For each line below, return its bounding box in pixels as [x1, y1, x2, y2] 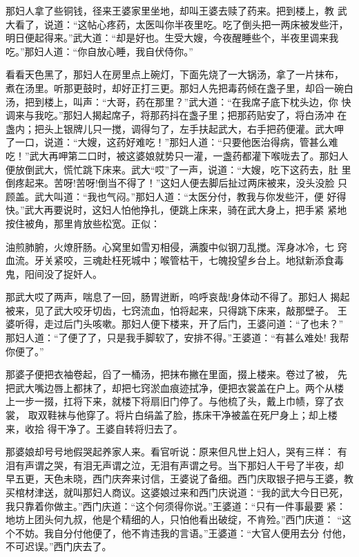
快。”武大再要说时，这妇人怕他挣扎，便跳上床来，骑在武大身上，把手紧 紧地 [6, 202, 347, 217]
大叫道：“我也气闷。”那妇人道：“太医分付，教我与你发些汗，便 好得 [43, 189, 347, 203]
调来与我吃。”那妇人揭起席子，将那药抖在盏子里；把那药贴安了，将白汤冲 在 [6, 108, 347, 122]
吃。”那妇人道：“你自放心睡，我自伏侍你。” [6, 44, 193, 58]
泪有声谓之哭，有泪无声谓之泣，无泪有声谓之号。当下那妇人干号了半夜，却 [6, 457, 344, 472]
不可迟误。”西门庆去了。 [6, 539, 112, 554]
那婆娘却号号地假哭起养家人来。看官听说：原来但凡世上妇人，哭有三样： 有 [6, 444, 347, 459]
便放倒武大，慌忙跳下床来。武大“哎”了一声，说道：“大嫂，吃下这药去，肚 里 [6, 162, 351, 176]
